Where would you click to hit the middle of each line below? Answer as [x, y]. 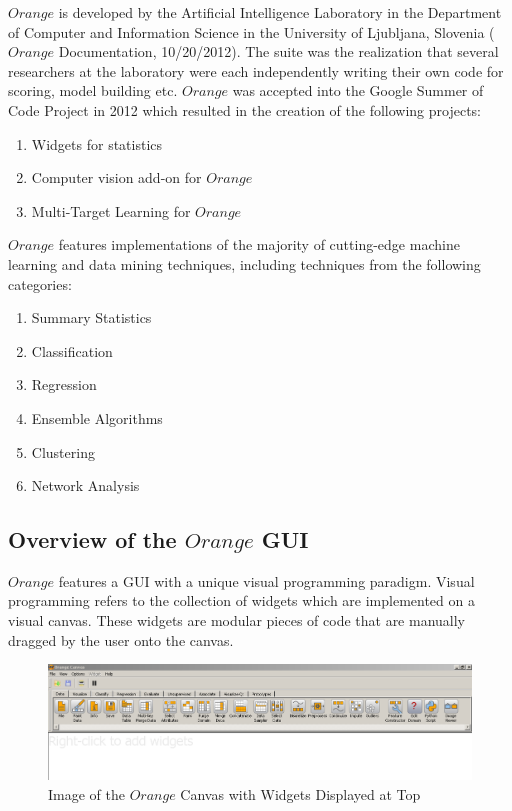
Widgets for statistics [97, 143]
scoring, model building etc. [93, 90]
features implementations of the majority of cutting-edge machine [259, 244]
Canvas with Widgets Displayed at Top [300, 793]
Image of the [86, 793]
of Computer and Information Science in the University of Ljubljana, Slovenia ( [251, 31]
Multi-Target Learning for [111, 210]
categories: [40, 283]
